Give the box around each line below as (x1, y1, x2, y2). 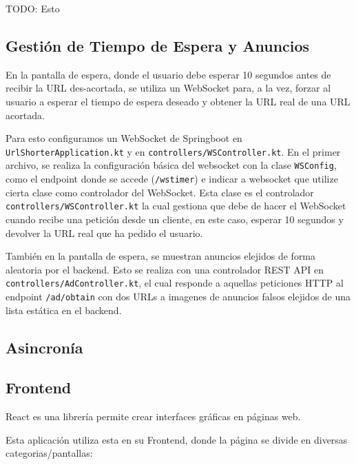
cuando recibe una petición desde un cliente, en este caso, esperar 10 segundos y (6, 211, 344, 226)
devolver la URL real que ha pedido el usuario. (6, 225, 203, 240)
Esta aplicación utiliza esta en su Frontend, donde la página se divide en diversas (6, 432, 348, 446)
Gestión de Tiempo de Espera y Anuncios (6, 34, 310, 56)
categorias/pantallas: (6, 446, 93, 460)
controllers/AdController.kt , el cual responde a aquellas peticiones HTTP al (6, 276, 344, 290)
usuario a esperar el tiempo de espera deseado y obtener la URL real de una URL (6, 94, 350, 108)
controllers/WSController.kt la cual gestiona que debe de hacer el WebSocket (6, 198, 346, 213)
